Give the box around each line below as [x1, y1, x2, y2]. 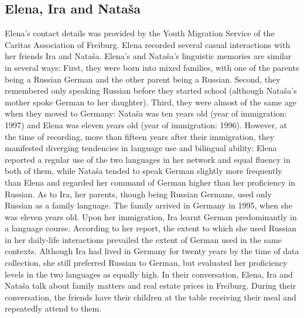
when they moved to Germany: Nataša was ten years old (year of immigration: [5, 107, 287, 119]
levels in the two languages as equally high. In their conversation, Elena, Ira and [5, 268, 293, 280]
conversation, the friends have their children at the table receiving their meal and [5, 290, 296, 303]
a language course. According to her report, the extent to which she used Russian [5, 222, 297, 234]
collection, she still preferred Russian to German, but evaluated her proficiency [5, 257, 288, 269]
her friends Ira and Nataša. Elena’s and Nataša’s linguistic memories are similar [5, 50, 292, 62]
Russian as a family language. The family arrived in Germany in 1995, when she [5, 199, 293, 211]
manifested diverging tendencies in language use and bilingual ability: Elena [5, 142, 277, 154]
